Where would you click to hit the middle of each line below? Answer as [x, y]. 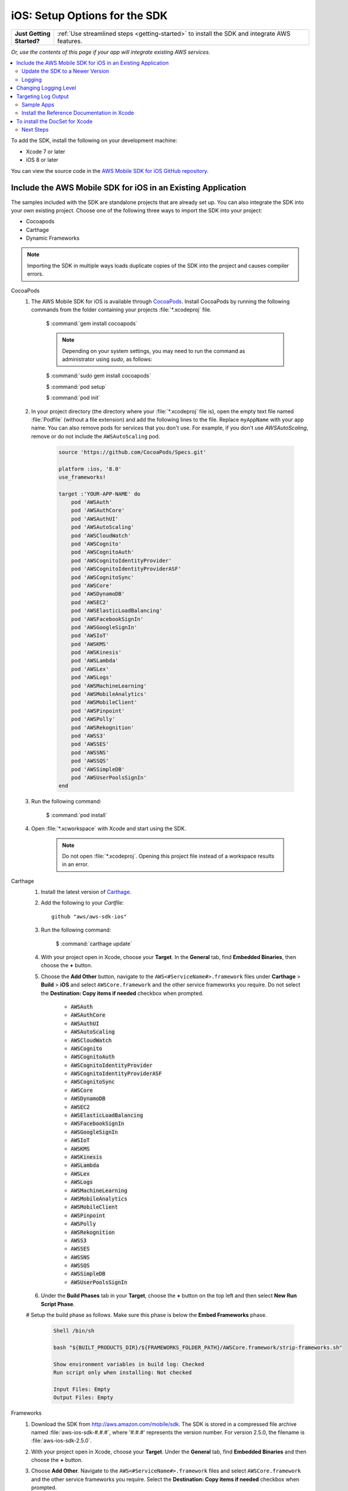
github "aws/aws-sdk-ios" [89, 916]
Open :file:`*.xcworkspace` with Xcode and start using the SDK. [109, 828]
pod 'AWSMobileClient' [104, 703]
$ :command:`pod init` [73, 398]
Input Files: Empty [82, 1389]
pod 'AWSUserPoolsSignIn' [109, 777]
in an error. [76, 864]
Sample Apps [38, 104]
